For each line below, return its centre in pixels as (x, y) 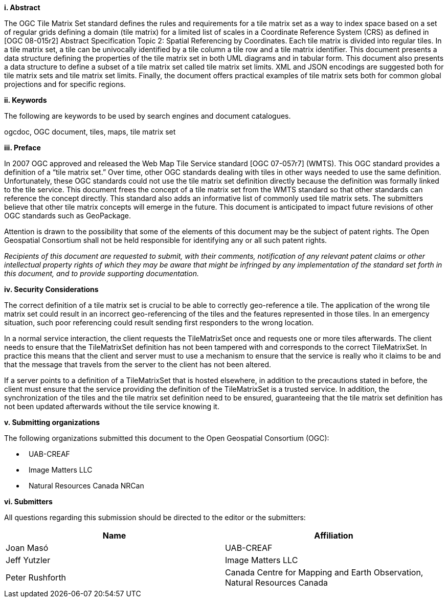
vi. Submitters (28, 501)
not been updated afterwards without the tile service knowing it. (112, 406)
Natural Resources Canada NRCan (86, 486)
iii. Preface (23, 148)
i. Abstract (22, 7)
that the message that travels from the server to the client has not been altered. (138, 364)
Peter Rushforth (36, 577)
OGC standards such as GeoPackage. (68, 216)
